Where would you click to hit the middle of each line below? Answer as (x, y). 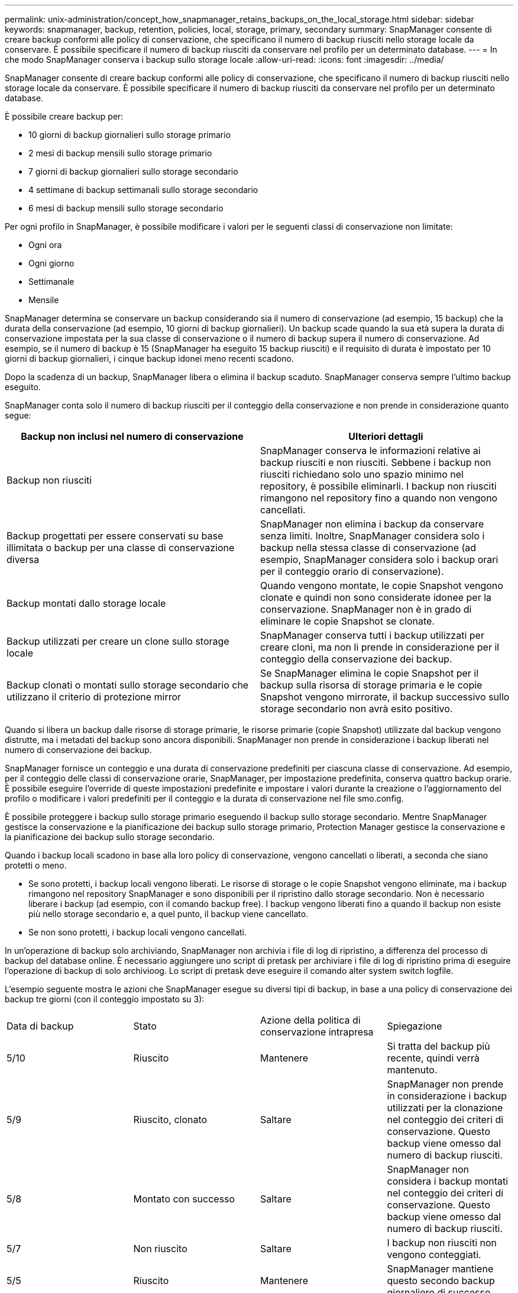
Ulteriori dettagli (386, 436)
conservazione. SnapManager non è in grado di (366, 609)
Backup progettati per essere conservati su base (115, 536)
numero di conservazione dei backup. (78, 750)
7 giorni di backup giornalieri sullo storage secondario (133, 171)
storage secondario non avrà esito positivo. (357, 709)
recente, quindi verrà (433, 1058)
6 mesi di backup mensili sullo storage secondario (126, 208)
